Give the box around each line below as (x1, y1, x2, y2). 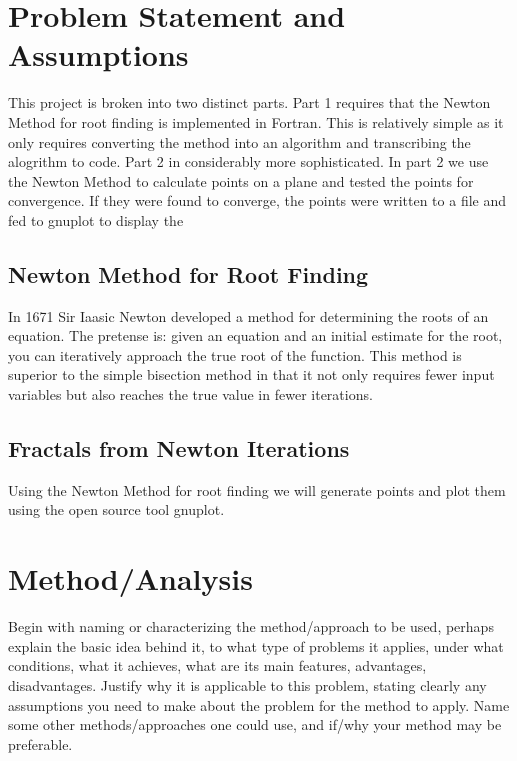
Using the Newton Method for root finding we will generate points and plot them (8, 479, 506, 500)
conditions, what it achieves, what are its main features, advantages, (8, 655, 427, 676)
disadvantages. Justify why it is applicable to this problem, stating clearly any (8, 674, 487, 695)
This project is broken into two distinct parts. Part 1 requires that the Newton (8, 92, 491, 113)
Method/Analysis (8, 558, 253, 599)
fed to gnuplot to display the (8, 209, 184, 230)
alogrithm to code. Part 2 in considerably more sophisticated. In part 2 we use (8, 151, 489, 172)
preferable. (8, 733, 73, 754)
